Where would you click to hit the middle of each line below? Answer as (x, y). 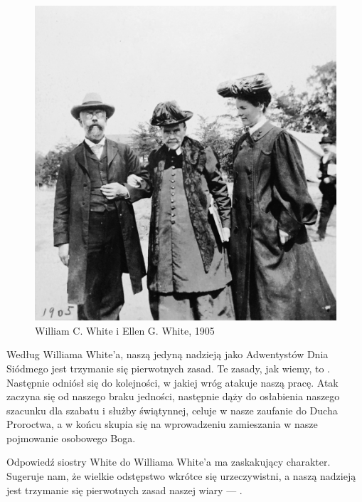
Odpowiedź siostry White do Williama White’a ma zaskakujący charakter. (169, 462)
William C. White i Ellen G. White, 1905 (125, 330)
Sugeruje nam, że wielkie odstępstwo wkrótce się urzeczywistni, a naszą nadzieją (181, 476)
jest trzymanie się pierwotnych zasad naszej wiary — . (124, 490)
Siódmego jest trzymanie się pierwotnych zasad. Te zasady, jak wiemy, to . (168, 368)
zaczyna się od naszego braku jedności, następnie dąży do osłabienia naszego (173, 396)
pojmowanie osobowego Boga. (71, 438)
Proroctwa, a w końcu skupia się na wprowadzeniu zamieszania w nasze (162, 424)
